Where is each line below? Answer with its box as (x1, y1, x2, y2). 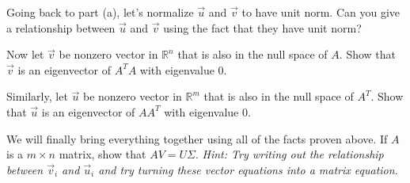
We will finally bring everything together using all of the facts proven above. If (6, 130, 388, 147)
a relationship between (6, 19, 116, 36)
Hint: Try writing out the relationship (202, 146, 384, 162)
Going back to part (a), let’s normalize (6, 4, 194, 20)
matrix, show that (59, 146, 146, 162)
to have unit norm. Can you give (241, 4, 401, 20)
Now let (6, 46, 44, 63)
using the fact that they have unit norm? (163, 19, 362, 36)
